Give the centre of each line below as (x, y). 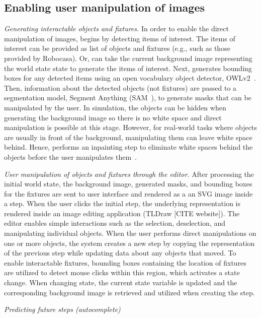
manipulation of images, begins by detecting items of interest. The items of (120, 38)
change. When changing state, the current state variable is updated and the (121, 282)
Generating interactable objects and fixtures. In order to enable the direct (116, 28)
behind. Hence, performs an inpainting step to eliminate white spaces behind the (128, 147)
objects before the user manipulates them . (70, 156)
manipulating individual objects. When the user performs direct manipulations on (130, 233)
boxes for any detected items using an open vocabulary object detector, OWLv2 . (130, 78)
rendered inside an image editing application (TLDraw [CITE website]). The (122, 213)
